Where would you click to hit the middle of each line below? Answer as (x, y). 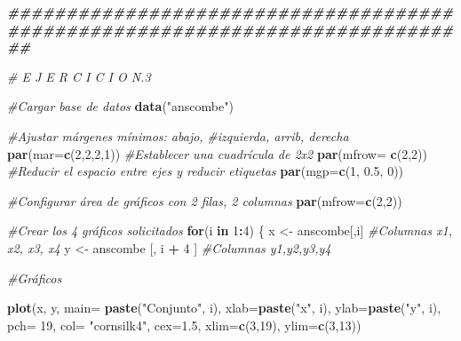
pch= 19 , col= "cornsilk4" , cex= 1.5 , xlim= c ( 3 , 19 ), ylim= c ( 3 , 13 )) (184, 325)
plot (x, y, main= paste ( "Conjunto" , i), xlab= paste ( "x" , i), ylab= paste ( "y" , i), (224, 308)
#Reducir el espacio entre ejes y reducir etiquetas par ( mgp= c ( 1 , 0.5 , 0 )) (206, 171)
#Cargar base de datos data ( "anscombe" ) (120, 106)
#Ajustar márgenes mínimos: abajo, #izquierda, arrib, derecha (178, 135)
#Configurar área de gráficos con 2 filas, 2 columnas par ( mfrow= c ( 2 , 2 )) (205, 200)
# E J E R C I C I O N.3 (79, 76)
